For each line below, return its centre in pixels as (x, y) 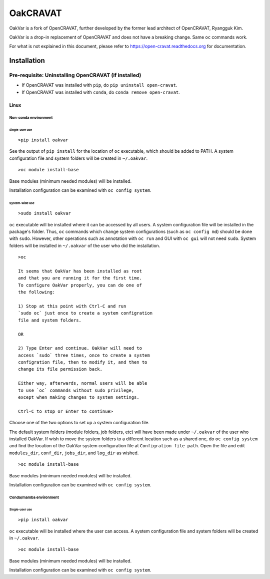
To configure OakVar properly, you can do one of (80, 285)
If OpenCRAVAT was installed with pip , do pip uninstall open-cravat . (99, 85)
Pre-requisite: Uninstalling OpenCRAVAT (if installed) (75, 75)
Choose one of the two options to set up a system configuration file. (79, 423)
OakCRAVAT (35, 13)
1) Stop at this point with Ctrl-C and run (72, 306)
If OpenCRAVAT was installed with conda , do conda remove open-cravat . (101, 92)
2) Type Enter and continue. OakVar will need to (80, 348)
